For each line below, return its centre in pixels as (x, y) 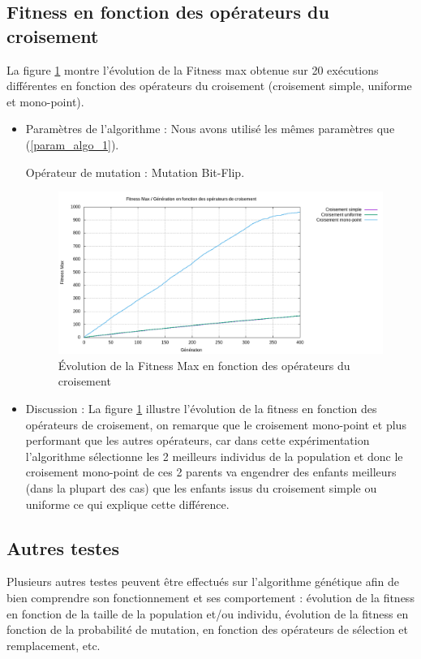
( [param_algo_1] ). (72, 144)
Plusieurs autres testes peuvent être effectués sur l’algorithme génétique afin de (203, 581)
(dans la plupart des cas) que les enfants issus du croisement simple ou (201, 488)
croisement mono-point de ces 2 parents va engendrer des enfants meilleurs (211, 472)
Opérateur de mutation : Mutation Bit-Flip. (135, 172)
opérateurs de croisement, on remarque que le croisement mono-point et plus (216, 424)
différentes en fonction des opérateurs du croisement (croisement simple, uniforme (209, 86)
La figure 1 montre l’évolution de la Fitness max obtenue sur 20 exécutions (193, 69)
